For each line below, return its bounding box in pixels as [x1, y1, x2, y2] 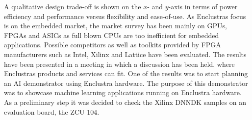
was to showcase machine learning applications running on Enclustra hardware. [4, 87, 242, 98]
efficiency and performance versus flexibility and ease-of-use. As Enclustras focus [4, 11, 246, 21]
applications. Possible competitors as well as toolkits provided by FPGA [4, 40, 221, 50]
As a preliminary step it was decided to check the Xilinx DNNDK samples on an [4, 97, 246, 107]
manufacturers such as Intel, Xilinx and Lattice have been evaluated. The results [4, 49, 247, 59]
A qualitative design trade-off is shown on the [4, 1, 141, 11]
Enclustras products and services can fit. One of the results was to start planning [4, 68, 248, 79]
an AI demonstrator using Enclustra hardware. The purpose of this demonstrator [4, 78, 248, 88]
